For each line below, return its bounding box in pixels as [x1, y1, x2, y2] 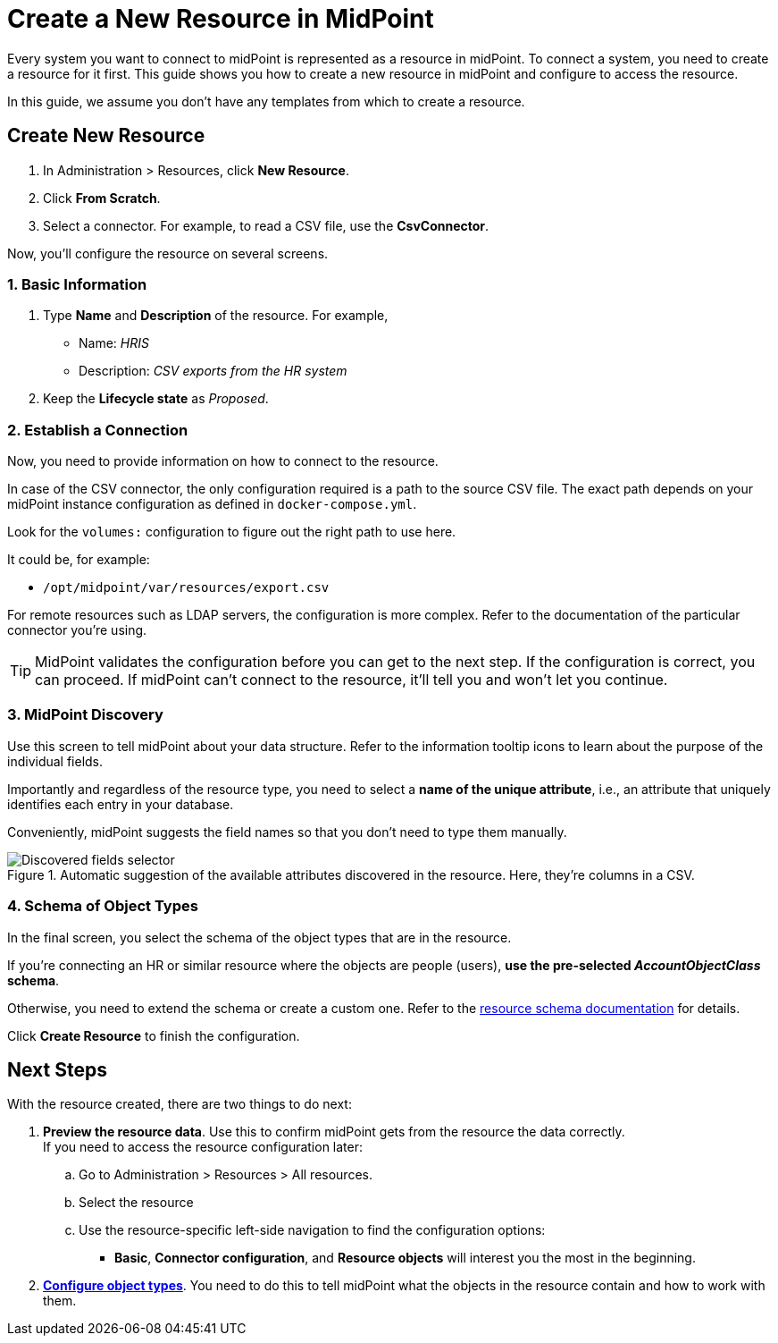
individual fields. [7, 753, 104, 769]
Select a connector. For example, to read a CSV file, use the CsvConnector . [43, 217, 489, 233]
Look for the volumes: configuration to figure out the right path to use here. [7, 524, 456, 540]
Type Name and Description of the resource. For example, [43, 308, 389, 324]
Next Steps [7, 1059, 107, 1082]
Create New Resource [7, 124, 205, 148]
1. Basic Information [7, 275, 147, 293]
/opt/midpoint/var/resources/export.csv [43, 580, 330, 595]
